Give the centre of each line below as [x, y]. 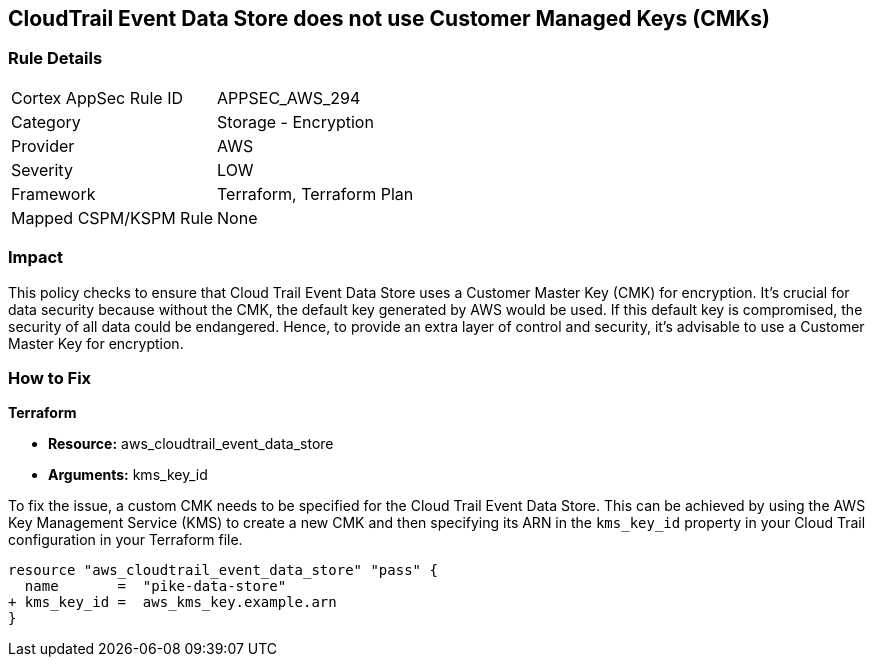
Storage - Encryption [295, 121]
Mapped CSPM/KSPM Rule [112, 217]
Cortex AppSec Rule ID [97, 97]
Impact [36, 257]
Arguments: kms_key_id [128, 475]
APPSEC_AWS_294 [289, 97]
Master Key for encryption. [96, 343]
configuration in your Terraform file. [125, 540]
